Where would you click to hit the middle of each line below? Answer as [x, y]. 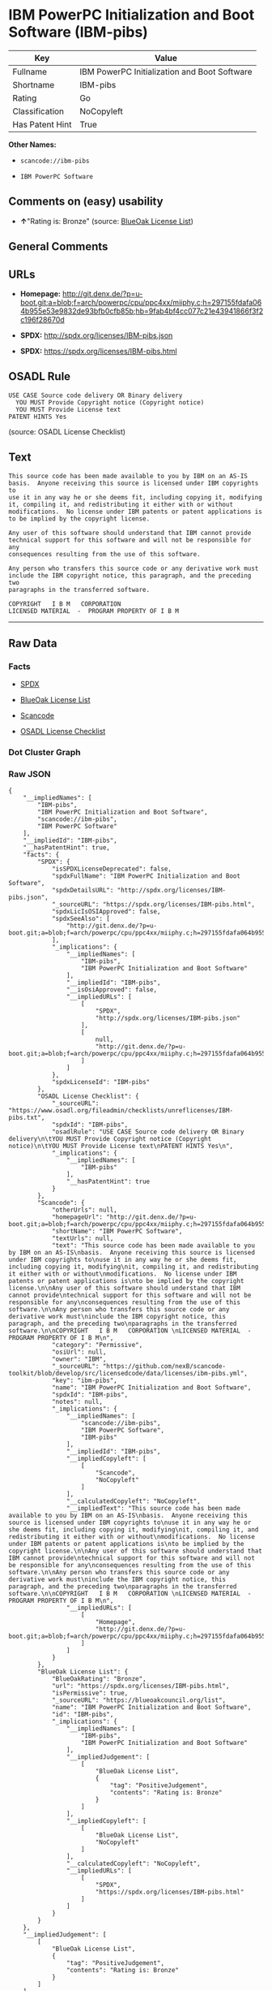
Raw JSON [30, 775]
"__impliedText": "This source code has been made [153, 1509]
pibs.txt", [27, 1118]
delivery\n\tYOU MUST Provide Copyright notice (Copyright [110, 1139]
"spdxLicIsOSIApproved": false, [106, 912]
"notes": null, [77, 1402]
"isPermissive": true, [90, 1693]
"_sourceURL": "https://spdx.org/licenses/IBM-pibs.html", [153, 905]
